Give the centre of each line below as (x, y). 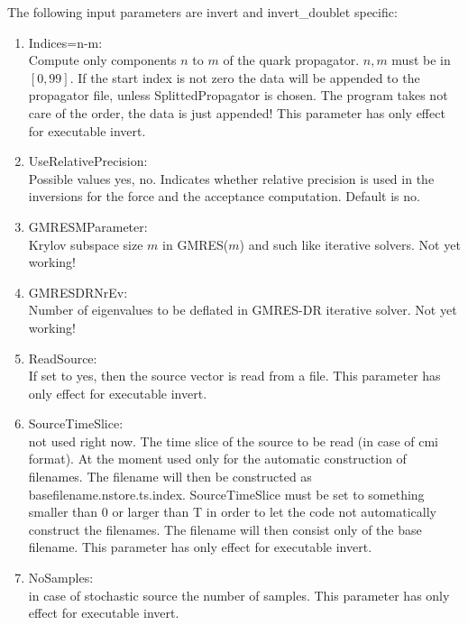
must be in (421, 60)
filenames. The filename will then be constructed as (170, 477)
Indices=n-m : (65, 42)
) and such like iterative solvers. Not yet (350, 244)
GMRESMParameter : (88, 226)
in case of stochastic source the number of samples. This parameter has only (239, 595)
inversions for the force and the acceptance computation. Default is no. (224, 196)
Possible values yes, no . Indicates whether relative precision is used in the (231, 178)
